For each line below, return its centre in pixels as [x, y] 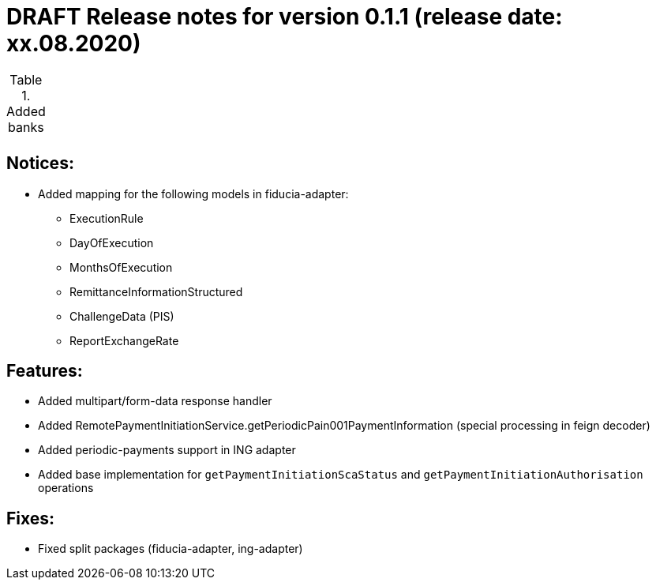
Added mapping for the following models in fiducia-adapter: [193, 193]
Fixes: [31, 518]
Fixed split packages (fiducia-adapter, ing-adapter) [171, 549]
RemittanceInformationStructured [156, 291]
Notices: [40, 163]
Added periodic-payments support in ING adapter [167, 450]
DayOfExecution [112, 242]
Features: [45, 371]
